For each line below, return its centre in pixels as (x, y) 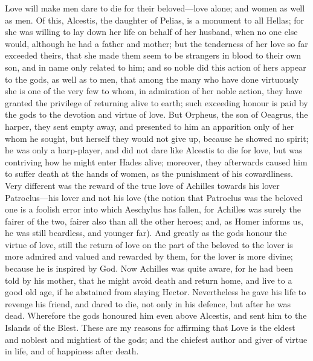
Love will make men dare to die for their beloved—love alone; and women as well (155, 8)
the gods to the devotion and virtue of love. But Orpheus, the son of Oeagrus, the (156, 114)
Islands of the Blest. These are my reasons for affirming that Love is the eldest (150, 327)
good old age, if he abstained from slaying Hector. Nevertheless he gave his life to (156, 292)
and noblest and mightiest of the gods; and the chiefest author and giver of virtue (156, 339)
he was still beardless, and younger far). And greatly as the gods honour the (146, 233)
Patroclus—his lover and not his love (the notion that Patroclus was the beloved (154, 197)
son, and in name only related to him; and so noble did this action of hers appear (156, 67)
